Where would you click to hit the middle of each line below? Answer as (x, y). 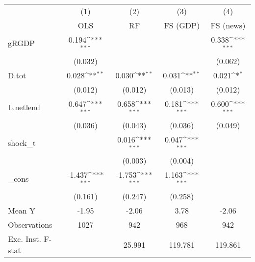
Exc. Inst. (25, 239)
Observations (30, 225)
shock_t (22, 143)
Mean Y (22, 211)
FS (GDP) (182, 25)
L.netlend (24, 107)
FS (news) (228, 25)
